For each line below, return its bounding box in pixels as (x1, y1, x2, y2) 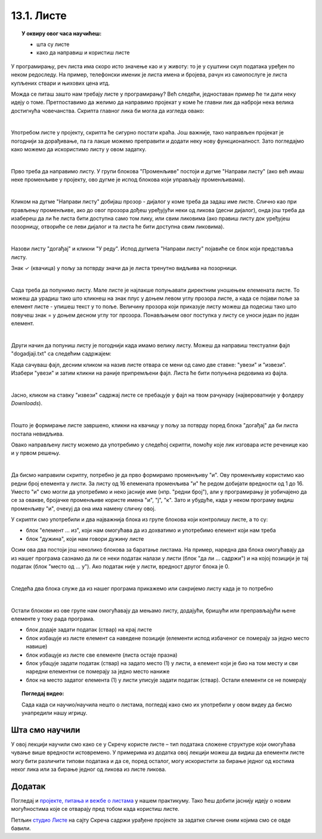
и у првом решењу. (11, 449, 61, 457)
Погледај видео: (21, 690, 64, 697)
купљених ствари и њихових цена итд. (11, 79, 110, 87)
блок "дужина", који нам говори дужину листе (26, 535, 144, 542)
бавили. (11, 825, 31, 832)
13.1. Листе (11, 9, 67, 22)
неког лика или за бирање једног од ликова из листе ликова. (11, 765, 166, 773)
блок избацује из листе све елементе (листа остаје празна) (26, 651, 178, 659)
